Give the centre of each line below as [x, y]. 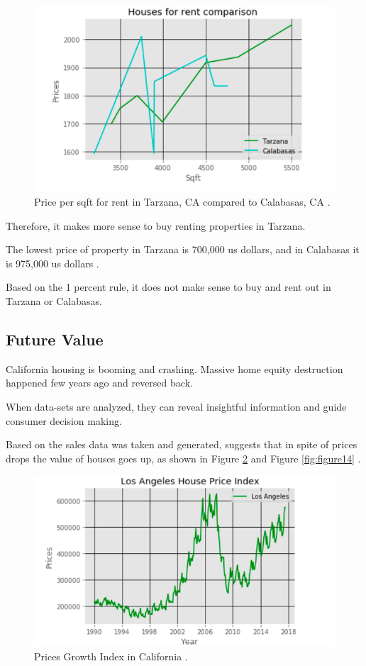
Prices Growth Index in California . [111, 656]
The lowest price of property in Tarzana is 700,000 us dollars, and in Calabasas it [183, 249]
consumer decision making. [64, 420]
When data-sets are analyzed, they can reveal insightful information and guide [176, 407]
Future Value [55, 339]
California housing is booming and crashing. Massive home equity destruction [174, 368]
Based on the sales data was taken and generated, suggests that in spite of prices [182, 444]
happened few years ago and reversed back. [99, 383]
